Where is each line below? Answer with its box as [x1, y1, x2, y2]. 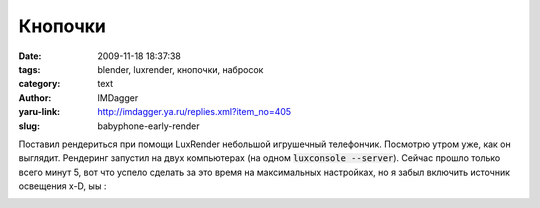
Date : [18, 50, 42, 62]
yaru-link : [18, 106, 60, 118]
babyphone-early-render [97, 120, 200, 132]
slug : [18, 120, 40, 132]
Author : [18, 91, 52, 104]
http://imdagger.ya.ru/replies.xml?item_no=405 [97, 106, 292, 118]
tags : [18, 63, 41, 75]
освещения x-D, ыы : [18, 180, 107, 192]
